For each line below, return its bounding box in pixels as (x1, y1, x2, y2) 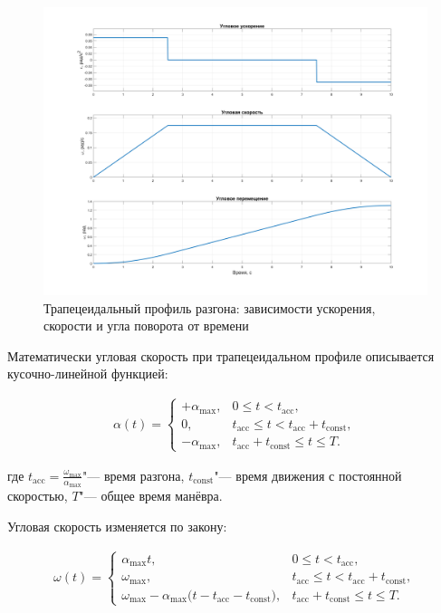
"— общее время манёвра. (79, 486, 223, 505)
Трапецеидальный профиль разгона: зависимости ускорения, (43, 298, 376, 317)
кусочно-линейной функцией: (7, 364, 168, 383)
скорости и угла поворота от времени (43, 316, 249, 335)
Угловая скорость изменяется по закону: (7, 516, 227, 535)
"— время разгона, (82, 465, 185, 484)
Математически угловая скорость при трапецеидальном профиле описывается (7, 346, 435, 365)
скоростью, (7, 486, 68, 505)
